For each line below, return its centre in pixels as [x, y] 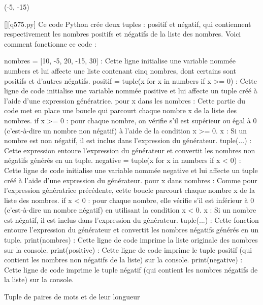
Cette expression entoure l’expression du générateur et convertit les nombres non [130, 150]
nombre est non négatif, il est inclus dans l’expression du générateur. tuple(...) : [128, 140]
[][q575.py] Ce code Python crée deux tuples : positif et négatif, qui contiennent [128, 24]
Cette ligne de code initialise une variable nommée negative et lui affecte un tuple [131, 170]
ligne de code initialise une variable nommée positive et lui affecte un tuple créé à [131, 91]
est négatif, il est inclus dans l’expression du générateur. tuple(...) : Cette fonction [131, 219]
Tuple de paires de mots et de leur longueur [72, 297]
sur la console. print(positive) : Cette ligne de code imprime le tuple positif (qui [128, 249]
